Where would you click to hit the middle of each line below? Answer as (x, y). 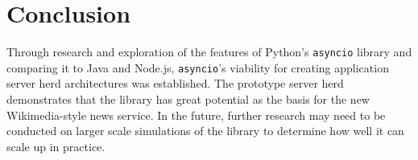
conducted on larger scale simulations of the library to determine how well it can (205, 131)
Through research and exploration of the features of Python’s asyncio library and (209, 52)
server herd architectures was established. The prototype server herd (175, 83)
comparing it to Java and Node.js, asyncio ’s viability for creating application (198, 67)
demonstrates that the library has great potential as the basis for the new (188, 99)
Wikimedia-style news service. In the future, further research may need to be (196, 115)
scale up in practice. (56, 146)
